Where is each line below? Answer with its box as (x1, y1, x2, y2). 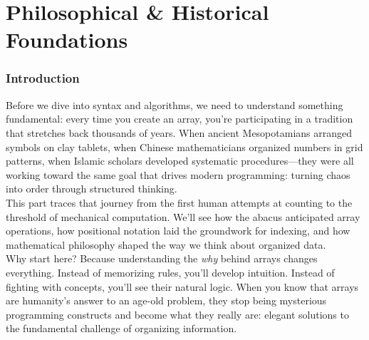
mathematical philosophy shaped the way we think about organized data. (6, 237, 326, 252)
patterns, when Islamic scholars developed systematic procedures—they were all (6, 153, 354, 168)
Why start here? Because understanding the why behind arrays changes (6, 251, 318, 266)
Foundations (6, 25, 128, 54)
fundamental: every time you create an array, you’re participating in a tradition (6, 111, 353, 126)
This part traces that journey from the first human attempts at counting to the (6, 195, 353, 210)
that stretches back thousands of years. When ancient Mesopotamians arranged (6, 125, 353, 140)
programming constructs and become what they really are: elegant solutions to (6, 306, 349, 321)
